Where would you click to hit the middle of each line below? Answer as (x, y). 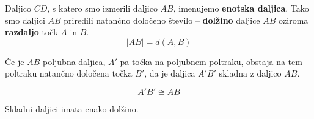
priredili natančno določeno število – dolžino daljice (162, 20)
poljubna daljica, (74, 61)
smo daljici (25, 20)
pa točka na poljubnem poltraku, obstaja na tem (211, 61)
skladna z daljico (250, 73)
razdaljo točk (31, 32)
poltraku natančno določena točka (69, 73)
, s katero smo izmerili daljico (102, 8)
